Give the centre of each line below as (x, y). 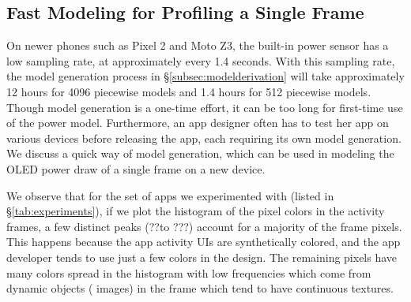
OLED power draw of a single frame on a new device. (136, 168)
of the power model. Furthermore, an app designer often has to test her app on (198, 123)
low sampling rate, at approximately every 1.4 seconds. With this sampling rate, (201, 60)
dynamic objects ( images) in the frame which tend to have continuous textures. (200, 288)
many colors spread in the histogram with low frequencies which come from (189, 272)
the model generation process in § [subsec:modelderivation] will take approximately (205, 76)
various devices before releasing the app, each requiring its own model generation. (204, 138)
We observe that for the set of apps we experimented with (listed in (170, 195)
